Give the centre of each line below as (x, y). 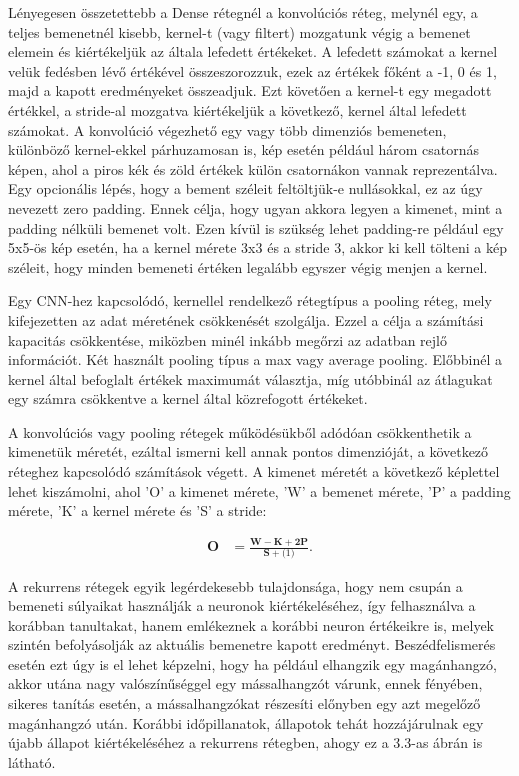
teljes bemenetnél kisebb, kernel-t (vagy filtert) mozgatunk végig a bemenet (239, 31)
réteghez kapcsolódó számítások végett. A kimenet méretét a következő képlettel (254, 471)
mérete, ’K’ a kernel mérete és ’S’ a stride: (137, 510)
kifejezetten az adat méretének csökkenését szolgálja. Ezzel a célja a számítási (246, 319)
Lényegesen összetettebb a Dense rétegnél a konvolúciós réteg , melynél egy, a (243, 12)
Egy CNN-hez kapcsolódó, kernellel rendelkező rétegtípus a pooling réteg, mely (250, 300)
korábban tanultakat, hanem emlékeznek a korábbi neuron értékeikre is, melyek (251, 624)
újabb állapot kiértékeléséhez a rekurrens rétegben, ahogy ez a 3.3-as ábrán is (245, 742)
